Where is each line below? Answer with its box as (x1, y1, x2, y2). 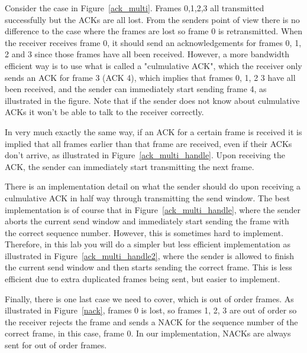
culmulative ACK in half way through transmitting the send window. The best (5, 191, 290, 204)
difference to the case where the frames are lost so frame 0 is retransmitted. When (5, 25, 303, 37)
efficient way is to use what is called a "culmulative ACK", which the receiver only (5, 59, 302, 71)
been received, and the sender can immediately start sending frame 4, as (5, 83, 267, 95)
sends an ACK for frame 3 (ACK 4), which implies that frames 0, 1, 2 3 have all (5, 71, 296, 83)
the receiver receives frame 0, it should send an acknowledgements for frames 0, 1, (5, 36, 302, 48)
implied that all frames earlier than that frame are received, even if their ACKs (5, 137, 292, 149)
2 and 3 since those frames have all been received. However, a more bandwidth (5, 48, 289, 60)
